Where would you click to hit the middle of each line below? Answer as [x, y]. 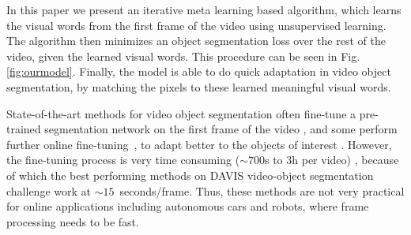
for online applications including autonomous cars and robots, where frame [188, 206]
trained [24, 129]
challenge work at [49, 190]
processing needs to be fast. [73, 221]
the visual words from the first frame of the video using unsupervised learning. [196, 25]
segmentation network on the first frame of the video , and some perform [221, 129]
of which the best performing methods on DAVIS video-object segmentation [190, 175]
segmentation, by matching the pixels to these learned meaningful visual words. [199, 86]
